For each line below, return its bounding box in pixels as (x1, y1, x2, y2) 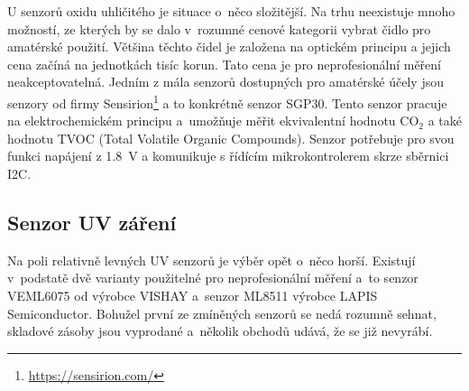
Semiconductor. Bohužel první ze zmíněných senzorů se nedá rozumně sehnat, (7, 303, 437, 322)
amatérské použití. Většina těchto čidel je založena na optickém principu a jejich (7, 37, 451, 56)
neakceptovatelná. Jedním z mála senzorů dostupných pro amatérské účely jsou (7, 72, 444, 91)
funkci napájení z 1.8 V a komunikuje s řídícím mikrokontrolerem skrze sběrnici (7, 146, 449, 165)
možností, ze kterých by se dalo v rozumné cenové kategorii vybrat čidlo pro (7, 19, 431, 38)
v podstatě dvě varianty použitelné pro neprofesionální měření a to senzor (7, 268, 418, 287)
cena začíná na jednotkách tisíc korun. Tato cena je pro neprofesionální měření (7, 54, 441, 73)
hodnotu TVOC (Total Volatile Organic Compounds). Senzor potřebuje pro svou (7, 128, 455, 147)
